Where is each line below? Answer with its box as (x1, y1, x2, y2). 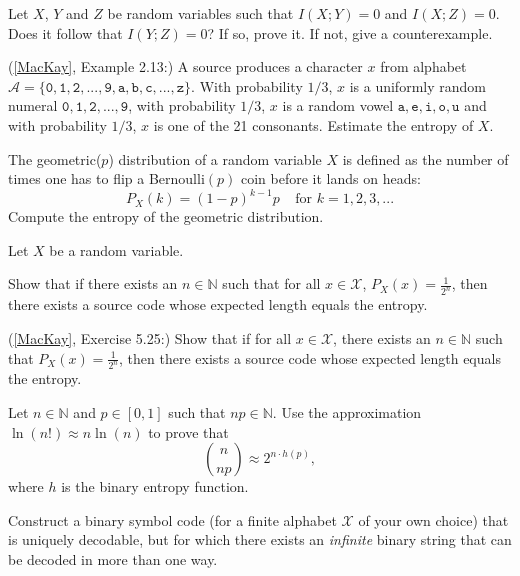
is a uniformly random (349, 75, 486, 96)
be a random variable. (49, 239, 184, 260)
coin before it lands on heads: (240, 168, 421, 189)
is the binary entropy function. (61, 476, 249, 497)
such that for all (222, 273, 321, 294)
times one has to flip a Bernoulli (8, 168, 205, 189)
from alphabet (380, 56, 467, 77)
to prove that (148, 421, 229, 442)
